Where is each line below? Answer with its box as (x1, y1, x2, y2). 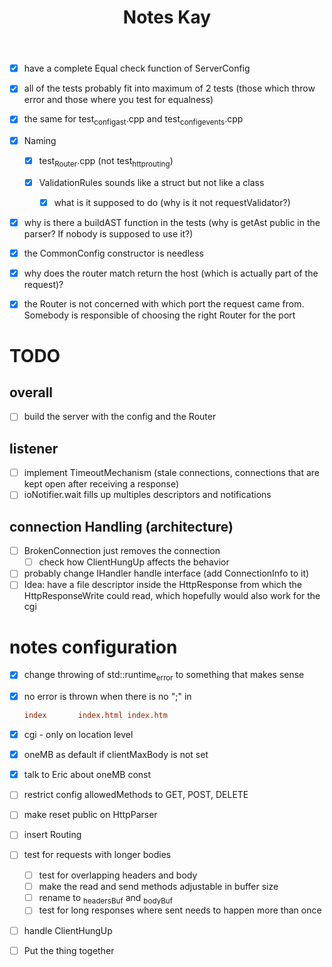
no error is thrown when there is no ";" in (23, 691, 192, 703)
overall (9, 384, 54, 401)
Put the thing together (23, 944, 115, 956)
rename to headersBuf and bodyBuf (38, 891, 174, 906)
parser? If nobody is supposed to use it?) (23, 228, 194, 240)
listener (9, 440, 59, 457)
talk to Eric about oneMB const (23, 769, 152, 781)
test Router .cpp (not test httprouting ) (38, 155, 174, 169)
